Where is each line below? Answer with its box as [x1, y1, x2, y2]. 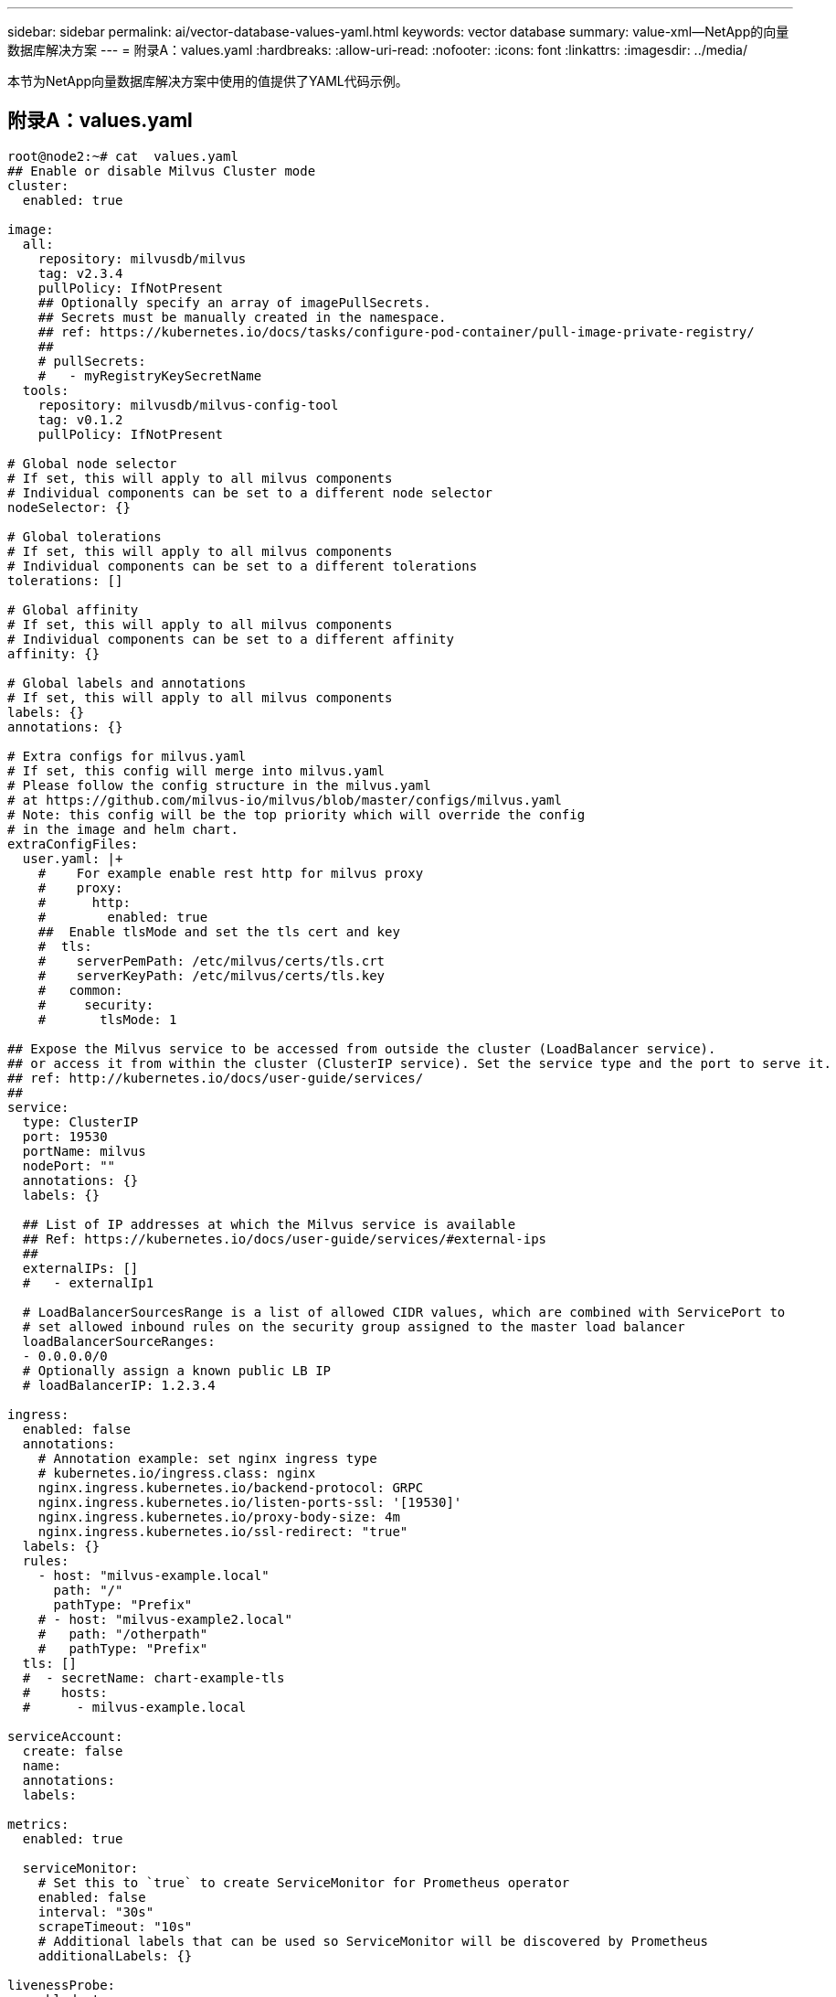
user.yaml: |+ [22, 850, 123, 866]
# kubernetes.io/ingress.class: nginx [37, 1465, 316, 1480]
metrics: [7, 1816, 69, 1831]
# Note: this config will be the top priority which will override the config [7, 806, 586, 822]
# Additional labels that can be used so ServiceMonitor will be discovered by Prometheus [37, 1933, 709, 1949]
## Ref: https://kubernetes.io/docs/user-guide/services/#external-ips [22, 1231, 547, 1246]
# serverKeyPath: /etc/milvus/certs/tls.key [37, 967, 386, 983]
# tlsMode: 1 [37, 1011, 177, 1027]
